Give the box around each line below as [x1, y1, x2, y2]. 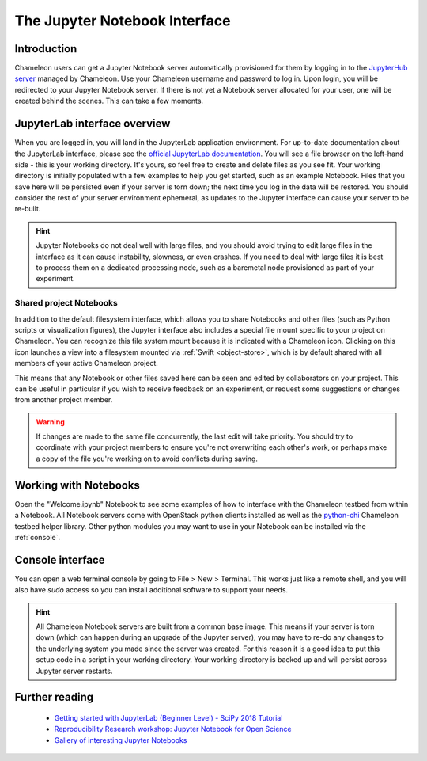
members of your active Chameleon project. [14, 359, 158, 368]
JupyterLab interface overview [14, 117, 171, 131]
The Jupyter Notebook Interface [14, 12, 231, 29]
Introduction [14, 42, 77, 55]
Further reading [14, 691, 94, 704]
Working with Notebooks [14, 478, 140, 492]
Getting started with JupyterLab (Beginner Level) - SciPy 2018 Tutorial [54, 713, 283, 722]
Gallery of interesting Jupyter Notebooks [54, 735, 187, 744]
